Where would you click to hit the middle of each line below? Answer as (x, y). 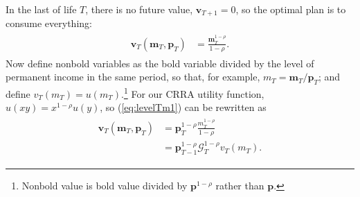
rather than (240, 186)
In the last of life (41, 9)
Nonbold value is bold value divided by (105, 186)
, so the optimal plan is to (291, 9)
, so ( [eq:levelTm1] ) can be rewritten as (183, 107)
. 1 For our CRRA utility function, (193, 93)
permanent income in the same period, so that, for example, (133, 77)
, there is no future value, (139, 9)
